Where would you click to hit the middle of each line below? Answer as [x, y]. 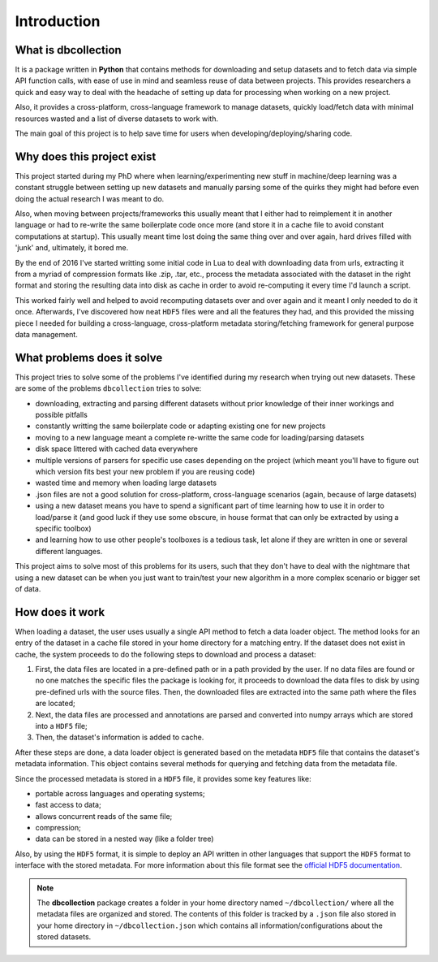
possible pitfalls [62, 415]
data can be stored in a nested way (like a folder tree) [125, 839]
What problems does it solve [89, 357]
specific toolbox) [64, 528]
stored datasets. [64, 937]
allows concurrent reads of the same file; [104, 816]
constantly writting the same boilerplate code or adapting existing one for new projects [180, 426]
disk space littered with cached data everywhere [117, 449]
